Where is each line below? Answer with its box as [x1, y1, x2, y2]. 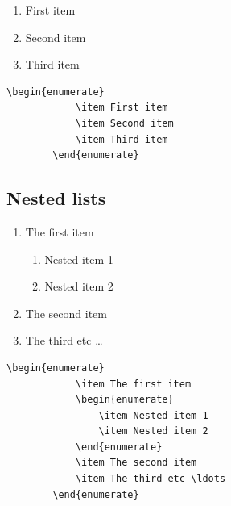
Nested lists [6, 186, 106, 211]
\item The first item [75, 378, 192, 390]
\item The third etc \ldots [75, 473, 226, 485]
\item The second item [75, 457, 197, 469]
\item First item [75, 102, 168, 114]
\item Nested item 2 [98, 425, 208, 437]
